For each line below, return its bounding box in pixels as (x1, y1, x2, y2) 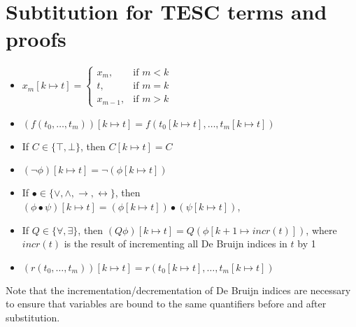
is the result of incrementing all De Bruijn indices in (64, 236, 287, 251)
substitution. (6, 310, 60, 324)
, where (306, 222, 337, 237)
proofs (6, 24, 66, 53)
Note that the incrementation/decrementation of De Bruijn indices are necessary (6, 282, 351, 297)
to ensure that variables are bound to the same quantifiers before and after (6, 296, 327, 311)
